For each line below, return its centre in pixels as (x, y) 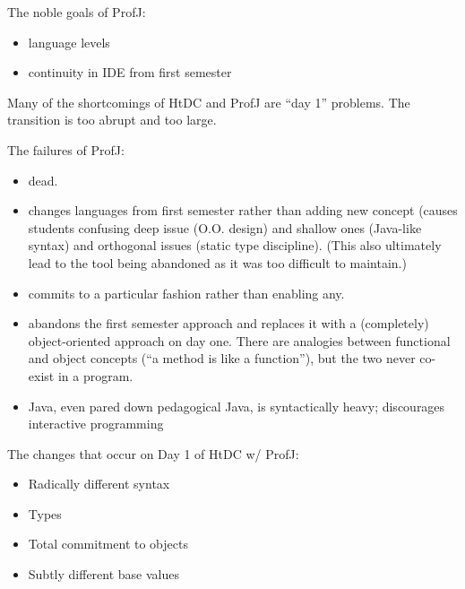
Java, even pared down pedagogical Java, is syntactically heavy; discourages (237, 406)
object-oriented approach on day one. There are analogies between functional (239, 340)
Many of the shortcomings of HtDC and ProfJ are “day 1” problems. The (209, 102)
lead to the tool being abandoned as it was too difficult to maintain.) (217, 262)
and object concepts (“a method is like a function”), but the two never (222, 358)
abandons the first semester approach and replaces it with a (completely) (228, 323)
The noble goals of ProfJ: (77, 12)
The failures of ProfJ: (66, 149)
